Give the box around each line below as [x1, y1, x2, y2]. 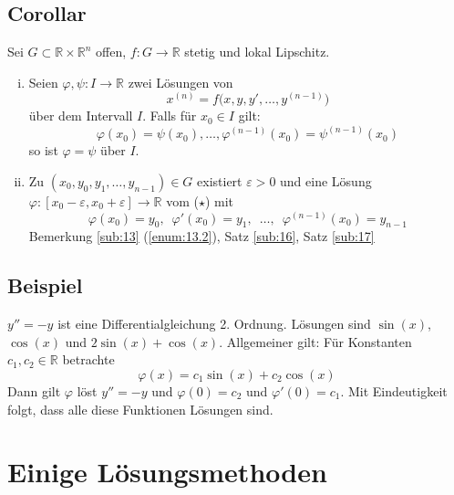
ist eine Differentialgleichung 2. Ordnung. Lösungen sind [57, 314, 371, 333]
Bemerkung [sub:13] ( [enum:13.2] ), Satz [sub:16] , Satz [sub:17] [28, 226, 375, 246]
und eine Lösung [280, 172, 372, 191]
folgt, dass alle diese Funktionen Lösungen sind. [7, 399, 273, 418]
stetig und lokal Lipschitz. [184, 42, 330, 61]
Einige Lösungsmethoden [7, 453, 327, 490]
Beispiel [7, 271, 83, 300]
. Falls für [142, 106, 197, 125]
